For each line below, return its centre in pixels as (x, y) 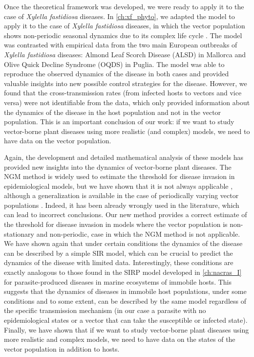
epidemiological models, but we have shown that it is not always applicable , (118, 186)
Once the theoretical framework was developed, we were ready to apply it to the (124, 6)
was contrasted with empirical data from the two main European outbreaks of (121, 45)
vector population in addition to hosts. (62, 348)
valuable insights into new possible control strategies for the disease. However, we (126, 83)
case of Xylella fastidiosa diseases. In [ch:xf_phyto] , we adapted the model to (119, 16)
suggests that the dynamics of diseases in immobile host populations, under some (125, 291)
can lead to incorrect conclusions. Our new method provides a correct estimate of (126, 214)
